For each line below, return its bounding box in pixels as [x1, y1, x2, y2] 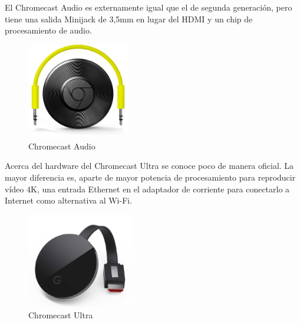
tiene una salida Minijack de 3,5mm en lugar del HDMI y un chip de [5, 12, 253, 25]
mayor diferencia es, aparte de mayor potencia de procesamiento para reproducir [5, 171, 296, 184]
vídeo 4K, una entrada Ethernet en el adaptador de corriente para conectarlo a [5, 182, 290, 195]
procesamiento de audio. [5, 24, 92, 36]
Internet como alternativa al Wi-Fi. [5, 194, 133, 207]
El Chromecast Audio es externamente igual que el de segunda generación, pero [5, 1, 292, 13]
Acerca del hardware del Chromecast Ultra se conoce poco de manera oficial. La [5, 159, 294, 172]
